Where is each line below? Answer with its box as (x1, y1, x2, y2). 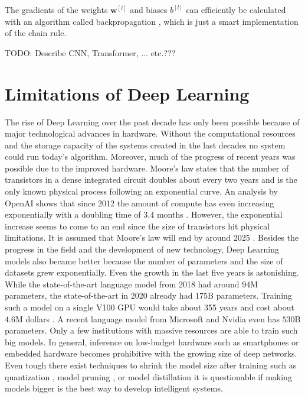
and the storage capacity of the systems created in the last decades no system (5, 138, 286, 151)
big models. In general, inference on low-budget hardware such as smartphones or (5, 335, 299, 348)
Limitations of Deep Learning (5, 81, 250, 105)
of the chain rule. (5, 27, 67, 39)
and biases (130, 4, 168, 15)
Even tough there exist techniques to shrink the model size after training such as (5, 358, 297, 371)
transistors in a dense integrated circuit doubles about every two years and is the (5, 173, 297, 186)
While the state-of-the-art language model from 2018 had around (5, 277, 240, 290)
